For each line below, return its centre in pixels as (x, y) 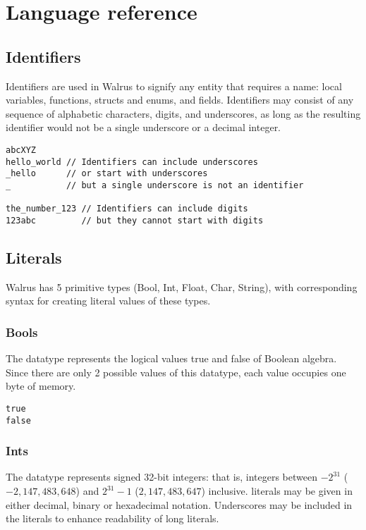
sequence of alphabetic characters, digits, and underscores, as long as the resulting (183, 113)
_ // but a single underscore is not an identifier (155, 185)
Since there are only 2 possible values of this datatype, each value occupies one (176, 372)
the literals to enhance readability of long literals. (112, 518)
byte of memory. (41, 386)
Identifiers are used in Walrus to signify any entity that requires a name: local (174, 86)
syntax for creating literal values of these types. (108, 301)
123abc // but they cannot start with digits (135, 220)
